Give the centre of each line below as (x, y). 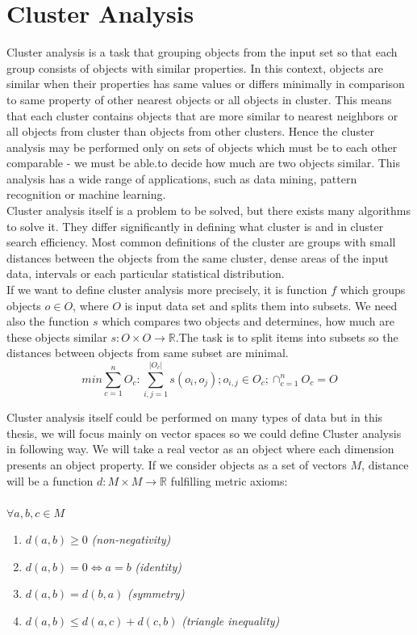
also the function (48, 321)
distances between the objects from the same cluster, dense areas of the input (198, 257)
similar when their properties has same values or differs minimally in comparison (206, 84)
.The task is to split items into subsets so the (287, 336)
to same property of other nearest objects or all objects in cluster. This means (199, 99)
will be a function (50, 480)
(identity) (158, 566)
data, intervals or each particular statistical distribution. (146, 273)
